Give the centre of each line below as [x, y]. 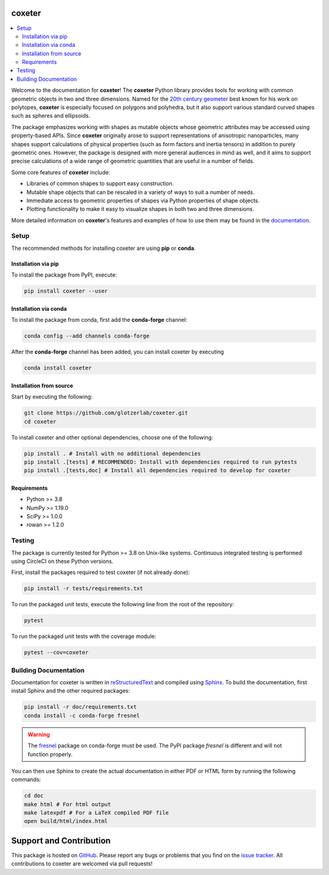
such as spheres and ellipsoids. [51, 116]
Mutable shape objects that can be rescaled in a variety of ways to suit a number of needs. [141, 192]
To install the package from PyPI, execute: [64, 275]
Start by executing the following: [52, 397]
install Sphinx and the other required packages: [71, 691]
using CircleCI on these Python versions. [62, 561]
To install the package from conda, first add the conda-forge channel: [99, 320]
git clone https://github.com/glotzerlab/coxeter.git [106, 413]
